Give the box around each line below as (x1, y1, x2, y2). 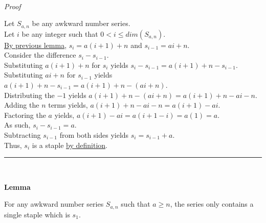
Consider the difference (4, 49, 76, 60)
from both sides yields (59, 129, 129, 140)
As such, (4, 119, 31, 130)
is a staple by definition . (32, 139, 107, 150)
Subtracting (4, 129, 41, 140)
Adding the (4, 100, 39, 110)
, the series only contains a (170, 199, 254, 209)
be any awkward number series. (32, 18, 130, 29)
